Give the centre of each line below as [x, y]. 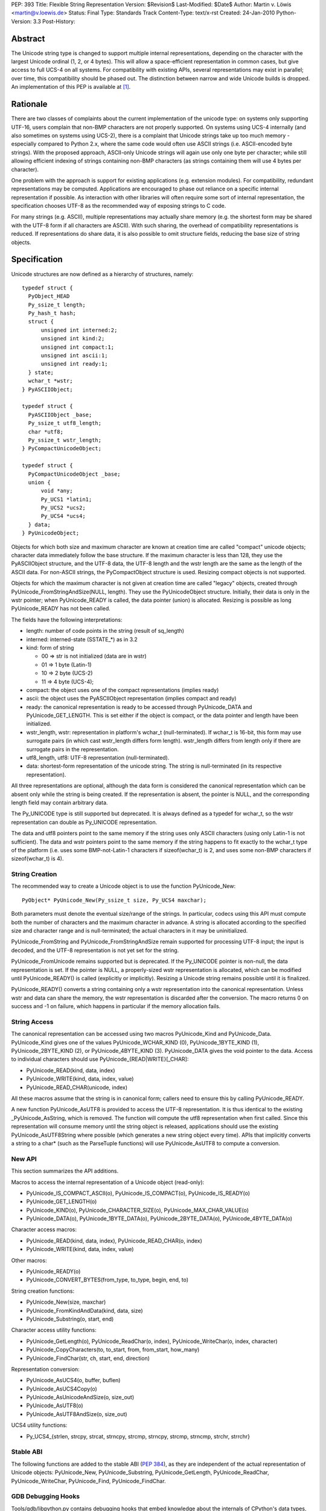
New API [24, 1159]
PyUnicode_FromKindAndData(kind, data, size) [85, 1310]
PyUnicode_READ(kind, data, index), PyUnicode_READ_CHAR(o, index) [114, 1241]
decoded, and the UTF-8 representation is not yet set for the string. [95, 950]
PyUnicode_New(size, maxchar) [66, 1302]
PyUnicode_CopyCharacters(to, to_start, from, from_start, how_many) [113, 1350]
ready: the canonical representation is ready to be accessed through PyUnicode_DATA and [139, 707]
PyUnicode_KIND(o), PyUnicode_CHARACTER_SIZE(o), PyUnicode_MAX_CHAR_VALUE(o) [138, 1210]
